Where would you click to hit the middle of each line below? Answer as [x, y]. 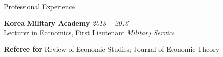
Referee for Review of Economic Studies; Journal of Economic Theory [112, 48]
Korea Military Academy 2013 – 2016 [66, 23]
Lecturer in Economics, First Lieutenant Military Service [89, 32]
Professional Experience [39, 6]
